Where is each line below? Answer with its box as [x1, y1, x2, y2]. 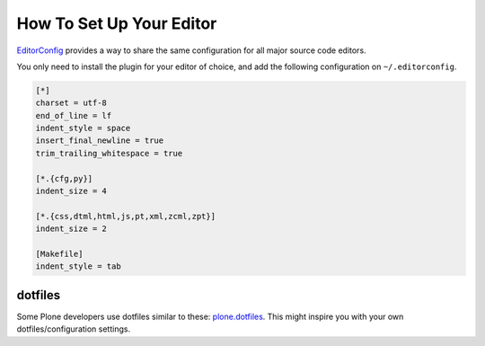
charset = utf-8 [35, 98, 108, 108]
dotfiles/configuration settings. [16, 324, 130, 334]
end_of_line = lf [35, 111, 112, 120]
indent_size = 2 [35, 224, 108, 234]
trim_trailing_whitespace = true [35, 148, 183, 158]
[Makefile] [35, 249, 84, 259]
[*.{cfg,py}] [35, 173, 93, 183]
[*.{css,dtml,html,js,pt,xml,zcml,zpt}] [35, 211, 216, 221]
